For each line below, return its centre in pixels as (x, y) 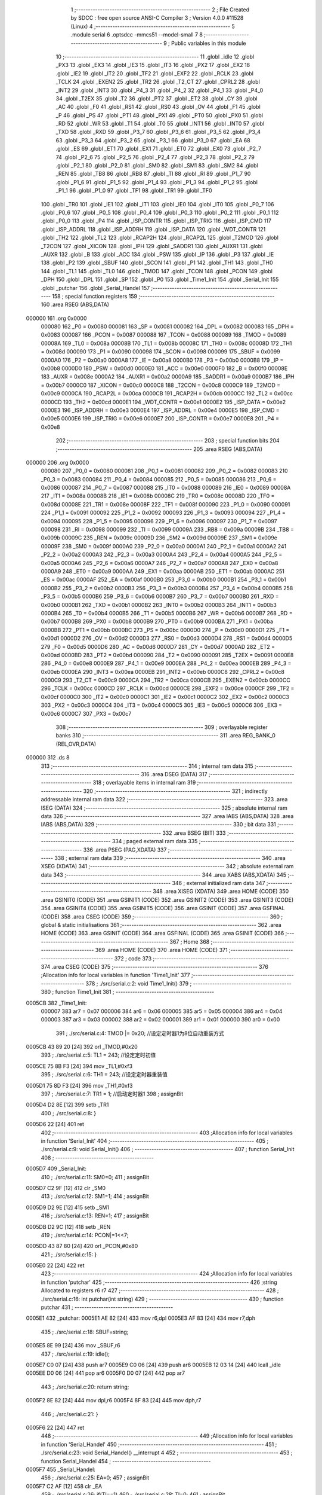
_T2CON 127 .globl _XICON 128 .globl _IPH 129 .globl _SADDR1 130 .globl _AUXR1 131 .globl (152, 246)
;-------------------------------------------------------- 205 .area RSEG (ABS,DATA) (159, 449)
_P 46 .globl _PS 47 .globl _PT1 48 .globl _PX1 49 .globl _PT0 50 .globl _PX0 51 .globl (160, 115)
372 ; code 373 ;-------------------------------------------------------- (202, 958)
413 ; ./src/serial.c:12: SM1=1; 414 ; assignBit (95, 1197)
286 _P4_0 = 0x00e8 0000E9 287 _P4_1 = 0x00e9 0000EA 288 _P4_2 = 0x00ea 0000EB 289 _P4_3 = (166, 663)
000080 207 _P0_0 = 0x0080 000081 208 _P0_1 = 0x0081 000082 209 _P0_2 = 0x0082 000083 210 (165, 471)
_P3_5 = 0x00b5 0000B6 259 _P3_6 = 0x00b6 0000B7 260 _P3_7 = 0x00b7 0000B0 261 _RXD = (160, 597)
